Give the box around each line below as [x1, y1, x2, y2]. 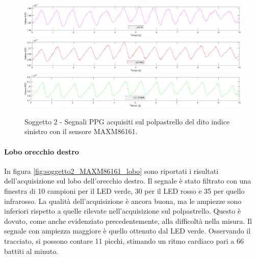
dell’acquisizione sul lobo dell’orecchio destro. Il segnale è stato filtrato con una [4, 175, 251, 186]
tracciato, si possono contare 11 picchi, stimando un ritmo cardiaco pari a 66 [4, 235, 244, 246]
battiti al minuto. [4, 245, 59, 256]
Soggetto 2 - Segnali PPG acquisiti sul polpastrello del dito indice [24, 116, 230, 126]
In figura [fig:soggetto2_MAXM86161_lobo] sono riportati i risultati [4, 165, 219, 176]
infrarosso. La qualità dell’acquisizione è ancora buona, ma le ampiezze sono [4, 195, 242, 206]
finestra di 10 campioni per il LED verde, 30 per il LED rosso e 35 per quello [4, 185, 245, 196]
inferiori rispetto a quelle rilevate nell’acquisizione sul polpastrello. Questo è [4, 205, 241, 216]
